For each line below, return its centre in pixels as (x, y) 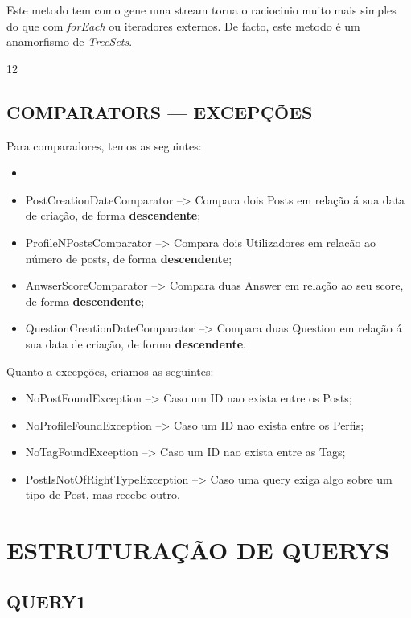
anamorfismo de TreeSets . (70, 41)
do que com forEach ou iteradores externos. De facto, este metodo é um (183, 25)
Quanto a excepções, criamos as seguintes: (110, 371)
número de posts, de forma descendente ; (129, 258)
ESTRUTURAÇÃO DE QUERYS (198, 550)
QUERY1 (47, 601)
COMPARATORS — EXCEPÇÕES (160, 111)
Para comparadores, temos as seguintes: (104, 145)
